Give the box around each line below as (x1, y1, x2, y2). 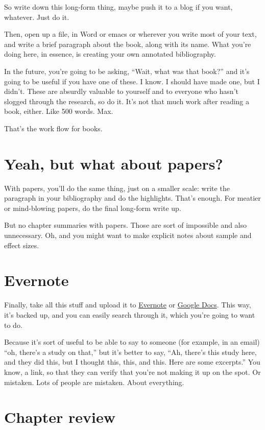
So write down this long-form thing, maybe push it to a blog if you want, (4, 2, 233, 12)
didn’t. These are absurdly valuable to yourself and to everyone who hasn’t (4, 86, 238, 97)
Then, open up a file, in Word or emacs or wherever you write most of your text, (4, 29, 257, 39)
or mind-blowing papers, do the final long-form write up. (4, 202, 181, 213)
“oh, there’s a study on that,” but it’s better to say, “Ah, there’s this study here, (4, 346, 257, 357)
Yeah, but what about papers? (4, 153, 223, 174)
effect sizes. (4, 240, 39, 250)
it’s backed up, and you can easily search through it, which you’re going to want (4, 309, 255, 320)
